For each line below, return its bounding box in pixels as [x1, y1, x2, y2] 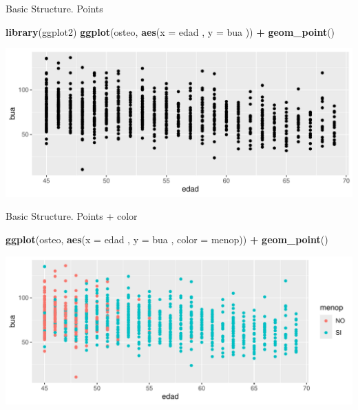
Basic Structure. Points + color [6, 209, 138, 223]
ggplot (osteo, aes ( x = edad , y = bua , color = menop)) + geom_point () [6, 232, 328, 246]
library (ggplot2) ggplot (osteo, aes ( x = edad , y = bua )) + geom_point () [6, 24, 335, 39]
